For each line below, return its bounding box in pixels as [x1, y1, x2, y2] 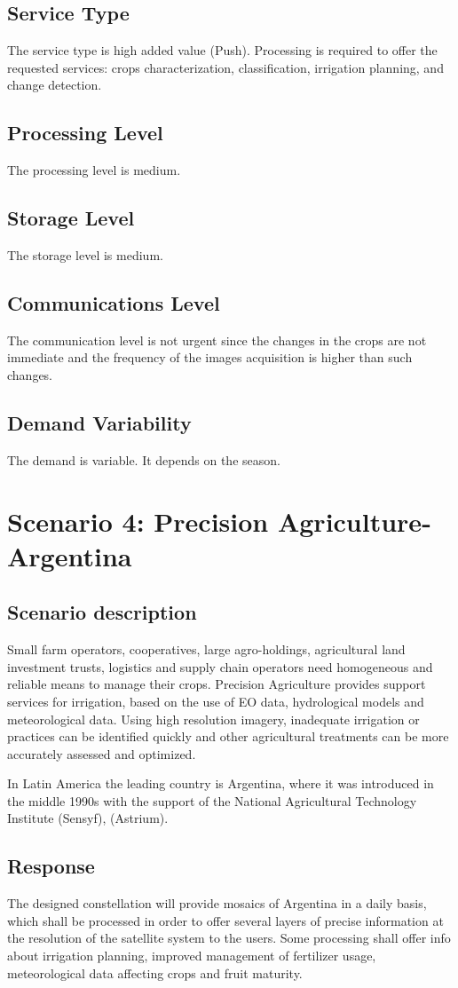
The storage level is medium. [7, 245, 163, 264]
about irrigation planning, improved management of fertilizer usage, [7, 946, 376, 965]
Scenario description [7, 598, 197, 626]
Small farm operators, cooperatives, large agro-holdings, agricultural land [7, 640, 406, 659]
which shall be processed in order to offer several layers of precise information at [7, 911, 444, 929]
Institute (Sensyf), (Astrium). [7, 809, 169, 827]
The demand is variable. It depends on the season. [7, 450, 280, 469]
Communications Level [7, 288, 220, 316]
